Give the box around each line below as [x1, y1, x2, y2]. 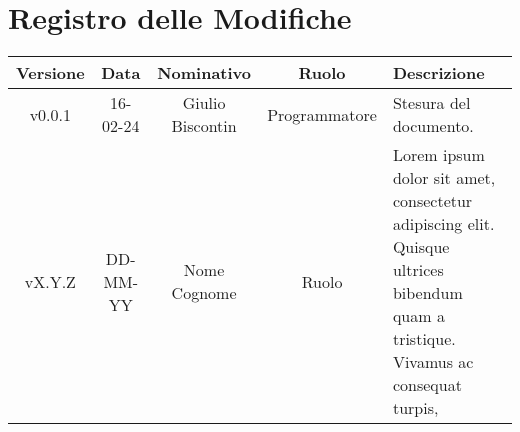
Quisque [392, 235, 450, 259]
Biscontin [171, 114, 237, 138]
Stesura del [392, 91, 471, 115]
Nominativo [157, 61, 251, 85]
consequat [392, 373, 462, 397]
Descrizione [392, 61, 485, 85]
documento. [392, 114, 474, 138]
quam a [392, 304, 445, 328]
